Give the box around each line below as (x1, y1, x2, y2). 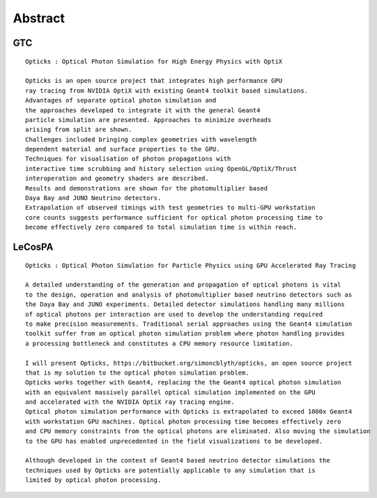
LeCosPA (13, 241, 54, 253)
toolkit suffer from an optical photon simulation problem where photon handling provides (25, 330, 345, 338)
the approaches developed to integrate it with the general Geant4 (25, 106, 261, 114)
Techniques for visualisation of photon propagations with (25, 155, 231, 163)
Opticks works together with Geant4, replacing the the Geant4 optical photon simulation (25, 379, 341, 386)
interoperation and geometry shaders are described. (25, 174, 209, 183)
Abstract (13, 10, 66, 26)
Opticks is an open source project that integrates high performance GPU (25, 77, 283, 85)
